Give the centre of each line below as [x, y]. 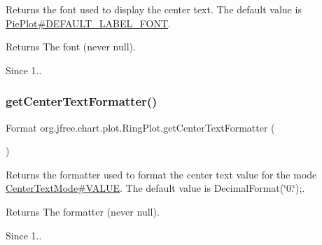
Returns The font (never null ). [71, 47]
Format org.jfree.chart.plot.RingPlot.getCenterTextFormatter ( [140, 127]
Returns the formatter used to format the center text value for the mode [161, 174]
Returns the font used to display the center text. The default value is [154, 9]
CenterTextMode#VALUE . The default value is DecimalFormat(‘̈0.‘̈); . [155, 188]
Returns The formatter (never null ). [83, 211]
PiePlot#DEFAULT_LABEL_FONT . [88, 23]
